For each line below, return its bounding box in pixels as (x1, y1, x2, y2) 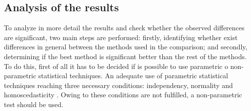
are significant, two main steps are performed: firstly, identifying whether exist (4, 32, 238, 42)
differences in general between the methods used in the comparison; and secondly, (4, 42, 248, 52)
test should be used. (4, 99, 63, 109)
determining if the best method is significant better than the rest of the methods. (4, 51, 247, 61)
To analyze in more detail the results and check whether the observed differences (4, 22, 245, 33)
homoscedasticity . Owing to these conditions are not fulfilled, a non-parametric (4, 89, 242, 100)
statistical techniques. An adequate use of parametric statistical (38, 70, 228, 81)
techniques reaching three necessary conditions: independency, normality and (4, 80, 233, 90)
